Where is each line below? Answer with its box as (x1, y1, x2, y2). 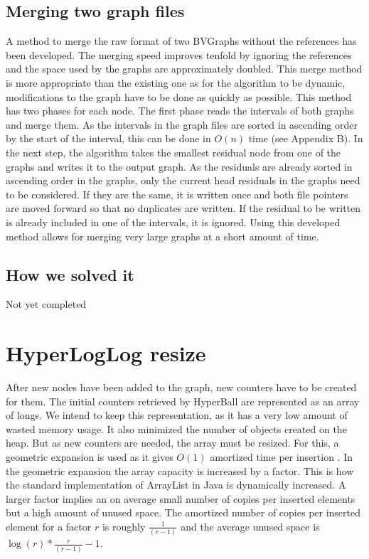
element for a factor (6, 518, 92, 533)
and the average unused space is (181, 518, 320, 533)
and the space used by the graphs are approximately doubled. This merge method (6, 61, 363, 76)
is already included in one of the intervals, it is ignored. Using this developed (6, 214, 341, 229)
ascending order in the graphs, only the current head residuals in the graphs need (6, 173, 360, 188)
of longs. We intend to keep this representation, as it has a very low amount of (6, 408, 348, 422)
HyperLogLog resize (6, 339, 206, 368)
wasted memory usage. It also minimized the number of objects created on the (6, 421, 347, 436)
